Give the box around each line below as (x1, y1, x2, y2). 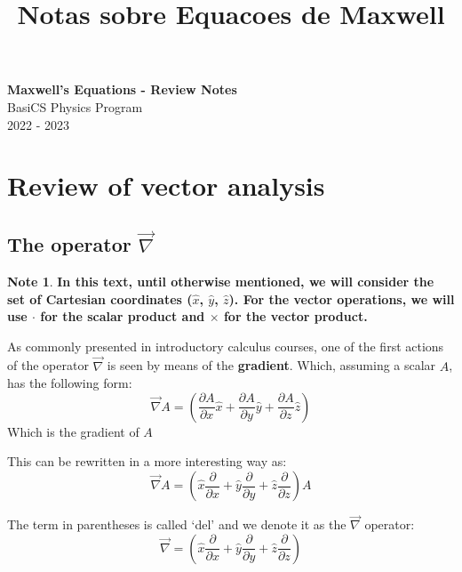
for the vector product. (223, 307, 368, 326)
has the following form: (7, 374, 132, 392)
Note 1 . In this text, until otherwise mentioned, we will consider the (7, 272, 434, 291)
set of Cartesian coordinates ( (7, 289, 193, 308)
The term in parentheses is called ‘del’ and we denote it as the (7, 515, 346, 534)
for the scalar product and (40, 307, 205, 326)
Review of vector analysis (7, 167, 325, 204)
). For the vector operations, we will (228, 289, 455, 308)
